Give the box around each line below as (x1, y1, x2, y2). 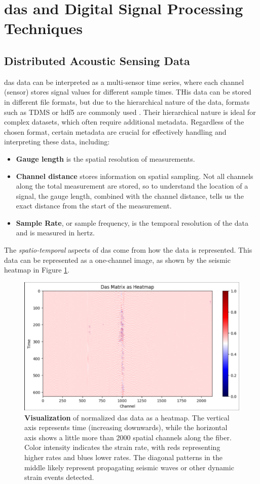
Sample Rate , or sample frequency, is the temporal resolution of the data (16, 217, 248, 228)
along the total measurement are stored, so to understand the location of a (16, 180, 248, 191)
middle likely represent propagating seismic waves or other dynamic (24, 462, 234, 472)
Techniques (4, 18, 83, 39)
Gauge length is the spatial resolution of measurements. (16, 153, 195, 164)
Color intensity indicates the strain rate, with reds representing (24, 442, 220, 452)
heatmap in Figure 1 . (4, 264, 69, 275)
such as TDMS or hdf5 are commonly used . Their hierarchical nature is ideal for (4, 106, 256, 117)
